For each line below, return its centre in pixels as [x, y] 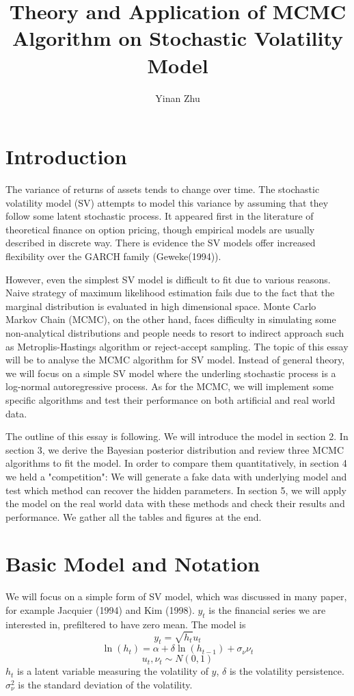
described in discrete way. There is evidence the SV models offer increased [161, 243]
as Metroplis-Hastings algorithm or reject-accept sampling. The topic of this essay [177, 346]
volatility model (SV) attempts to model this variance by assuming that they [167, 202]
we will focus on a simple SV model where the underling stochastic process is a [171, 373]
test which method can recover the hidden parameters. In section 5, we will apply [176, 490]
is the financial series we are [267, 610]
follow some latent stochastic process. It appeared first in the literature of [160, 216]
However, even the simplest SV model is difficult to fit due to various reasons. [168, 279]
